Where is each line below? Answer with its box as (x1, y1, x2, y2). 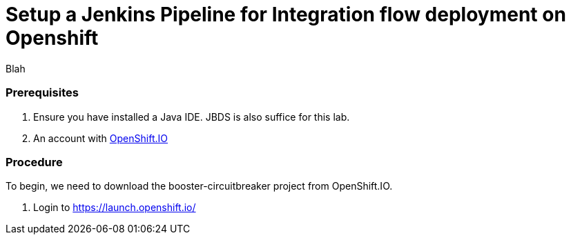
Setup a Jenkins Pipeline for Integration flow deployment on (6, 3, 566, 26)
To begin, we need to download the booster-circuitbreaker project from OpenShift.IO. (6, 180, 393, 192)
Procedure (6, 154, 63, 169)
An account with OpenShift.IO (33, 132, 168, 144)
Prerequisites (6, 86, 79, 100)
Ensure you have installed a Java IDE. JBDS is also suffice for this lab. (33, 110, 350, 123)
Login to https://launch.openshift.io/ (33, 201, 196, 214)
